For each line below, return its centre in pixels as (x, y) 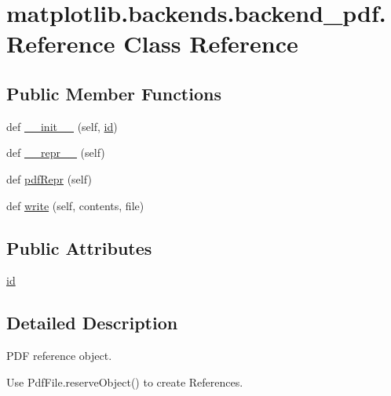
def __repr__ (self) (56, 153)
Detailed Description (92, 323)
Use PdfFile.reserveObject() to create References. (125, 381)
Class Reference (211, 44)
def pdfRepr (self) (49, 178)
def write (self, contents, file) (75, 205)
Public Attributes (79, 247)
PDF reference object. (59, 356)
